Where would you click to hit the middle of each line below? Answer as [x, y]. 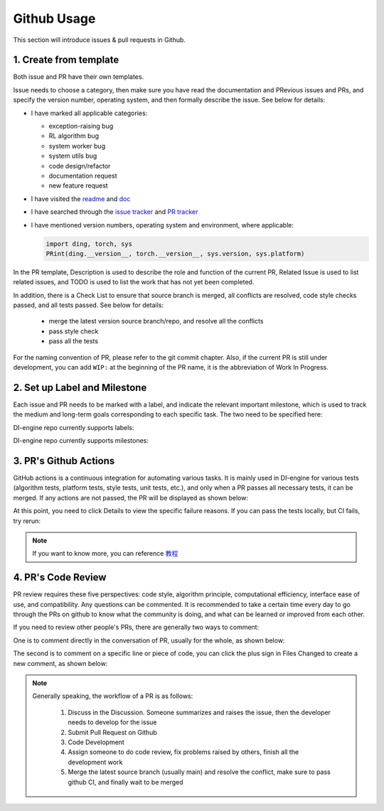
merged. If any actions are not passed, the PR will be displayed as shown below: [131, 498]
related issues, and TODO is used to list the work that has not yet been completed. [134, 282]
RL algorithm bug [74, 136]
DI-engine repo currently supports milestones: [81, 441]
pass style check [74, 331]
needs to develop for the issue [112, 722]
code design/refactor [80, 166]
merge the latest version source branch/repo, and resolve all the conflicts [156, 321]
